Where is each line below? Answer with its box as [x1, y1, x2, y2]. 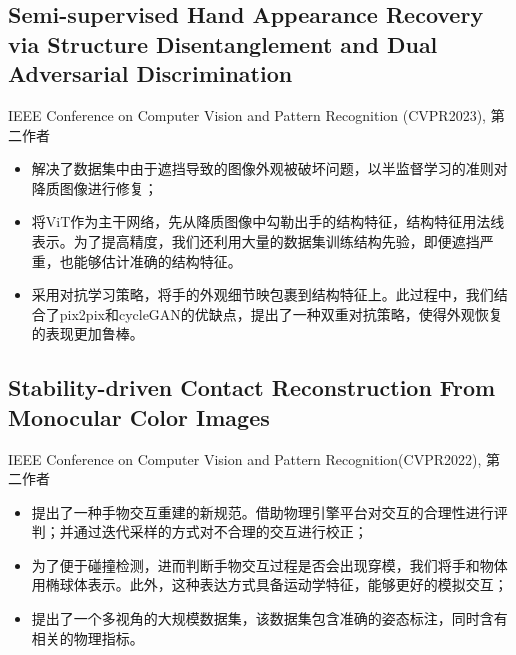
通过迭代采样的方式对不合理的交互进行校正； [73, 521, 368, 542]
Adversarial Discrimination [8, 58, 293, 89]
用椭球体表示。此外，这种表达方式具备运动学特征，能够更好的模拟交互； [31, 574, 508, 595]
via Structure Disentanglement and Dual [8, 28, 438, 59]
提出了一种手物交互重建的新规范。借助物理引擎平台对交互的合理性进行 [31, 501, 494, 522]
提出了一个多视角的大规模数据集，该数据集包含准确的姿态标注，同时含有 [31, 608, 508, 629]
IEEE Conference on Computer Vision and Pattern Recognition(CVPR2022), [8, 448, 482, 469]
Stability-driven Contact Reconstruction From [8, 372, 496, 403]
